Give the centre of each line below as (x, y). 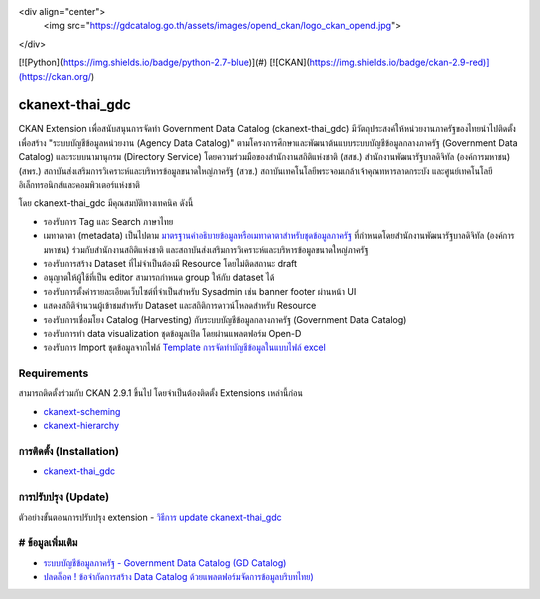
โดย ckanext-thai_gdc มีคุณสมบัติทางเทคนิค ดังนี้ (106, 203)
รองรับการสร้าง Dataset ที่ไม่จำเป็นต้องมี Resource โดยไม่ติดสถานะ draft (170, 263)
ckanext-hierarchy (81, 426)
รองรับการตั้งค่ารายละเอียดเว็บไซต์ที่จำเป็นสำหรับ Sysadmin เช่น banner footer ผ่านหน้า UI (200, 291)
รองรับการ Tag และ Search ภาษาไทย (108, 221)
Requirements (53, 373)
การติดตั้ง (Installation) (69, 452)
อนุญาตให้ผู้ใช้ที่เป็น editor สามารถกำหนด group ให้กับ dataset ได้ (159, 277)
